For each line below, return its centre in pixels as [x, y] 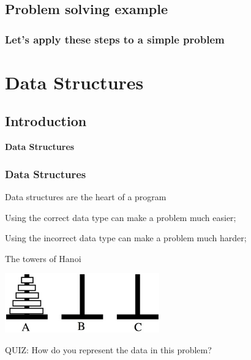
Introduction [46, 121]
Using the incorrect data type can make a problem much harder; [126, 238]
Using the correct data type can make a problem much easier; [121, 217]
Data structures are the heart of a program [86, 197]
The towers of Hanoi [43, 258]
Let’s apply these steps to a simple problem [115, 39]
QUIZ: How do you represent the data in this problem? [108, 349]
